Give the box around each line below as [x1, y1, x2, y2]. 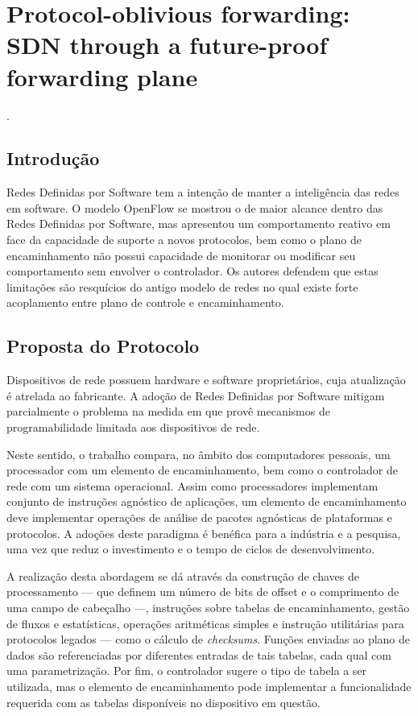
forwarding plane [6, 60, 198, 93]
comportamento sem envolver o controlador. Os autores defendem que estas [6, 263, 379, 279]
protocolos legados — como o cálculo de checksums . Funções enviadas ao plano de [6, 631, 411, 648]
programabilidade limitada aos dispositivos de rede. [6, 419, 260, 436]
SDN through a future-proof [6, 28, 328, 61]
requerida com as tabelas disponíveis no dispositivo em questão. [6, 693, 321, 710]
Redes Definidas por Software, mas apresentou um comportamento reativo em [6, 215, 391, 232]
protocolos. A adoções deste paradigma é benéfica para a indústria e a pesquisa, [6, 524, 401, 541]
